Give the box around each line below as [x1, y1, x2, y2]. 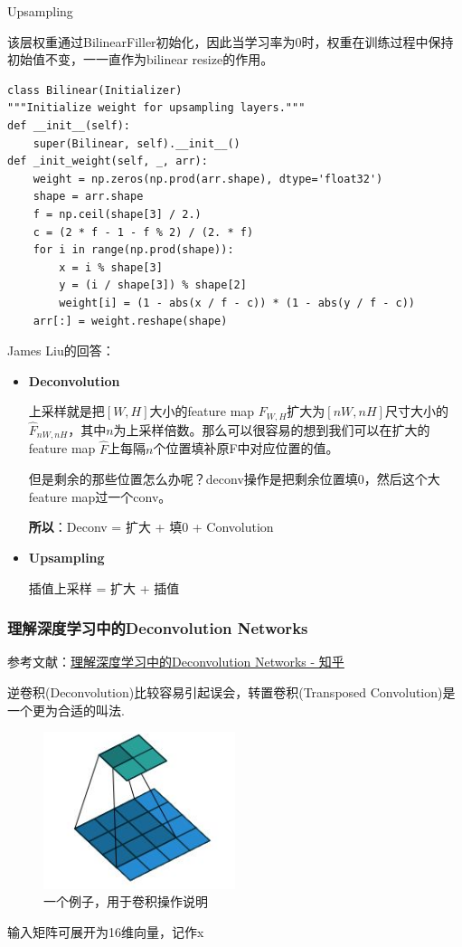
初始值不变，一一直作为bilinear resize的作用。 [7, 50, 274, 69]
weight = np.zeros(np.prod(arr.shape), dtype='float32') [33, 172, 383, 185]
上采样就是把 [28, 402, 105, 421]
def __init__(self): [7, 118, 131, 132]
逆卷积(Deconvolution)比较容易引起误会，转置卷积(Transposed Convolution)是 [7, 683, 456, 701]
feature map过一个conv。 [28, 487, 172, 506]
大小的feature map [149, 402, 255, 421]
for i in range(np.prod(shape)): [33, 243, 234, 257]
